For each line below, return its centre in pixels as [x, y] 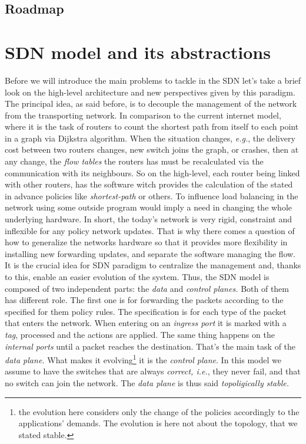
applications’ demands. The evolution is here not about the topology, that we [158, 423]
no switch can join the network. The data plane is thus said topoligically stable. [147, 383]
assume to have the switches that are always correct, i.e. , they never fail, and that [153, 371]
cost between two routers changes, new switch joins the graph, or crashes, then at [152, 149]
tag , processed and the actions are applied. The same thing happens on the [140, 334]
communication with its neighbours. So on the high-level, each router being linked [152, 172]
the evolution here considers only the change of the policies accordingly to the [159, 411]
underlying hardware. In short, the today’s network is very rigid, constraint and [148, 219]
